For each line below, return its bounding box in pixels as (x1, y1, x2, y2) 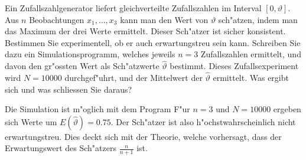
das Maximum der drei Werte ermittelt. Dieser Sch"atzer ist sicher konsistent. (5, 25, 286, 37)
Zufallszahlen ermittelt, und (200, 48, 301, 60)
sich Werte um (5, 115, 57, 128)
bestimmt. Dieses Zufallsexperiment (170, 60, 299, 72)
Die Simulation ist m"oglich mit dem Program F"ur (5, 103, 190, 115)
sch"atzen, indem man (218, 13, 298, 25)
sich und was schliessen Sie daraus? (5, 83, 132, 95)
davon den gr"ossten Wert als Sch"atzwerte (5, 60, 159, 72)
